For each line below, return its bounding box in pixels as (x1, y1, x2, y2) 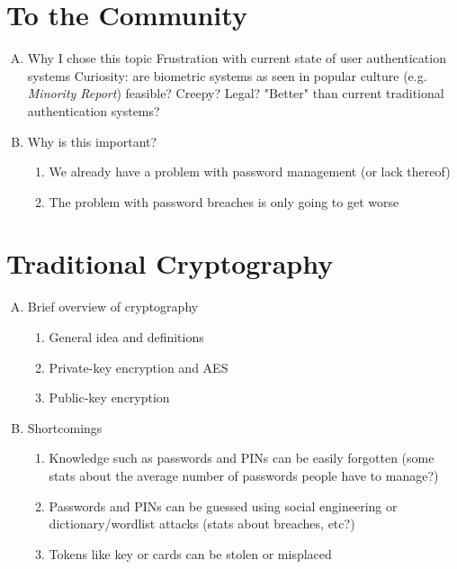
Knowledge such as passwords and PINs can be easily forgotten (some (49, 448, 435, 467)
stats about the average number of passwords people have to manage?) (49, 465, 439, 484)
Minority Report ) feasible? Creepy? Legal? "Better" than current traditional (27, 84, 444, 103)
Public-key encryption (49, 388, 170, 407)
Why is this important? (27, 131, 157, 150)
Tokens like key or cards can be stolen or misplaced (49, 544, 332, 563)
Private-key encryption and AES (49, 357, 228, 376)
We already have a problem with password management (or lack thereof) (49, 162, 451, 181)
